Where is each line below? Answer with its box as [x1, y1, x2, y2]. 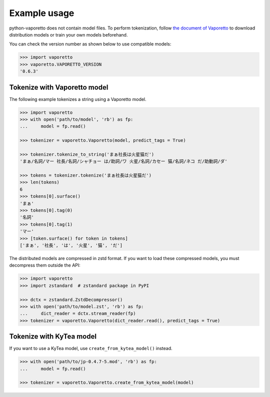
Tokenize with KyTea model [9, 332, 97, 341]
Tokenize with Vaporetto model [9, 83, 108, 91]
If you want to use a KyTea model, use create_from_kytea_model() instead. [9, 345, 172, 351]
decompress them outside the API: [9, 262, 81, 268]
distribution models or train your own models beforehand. [9, 31, 128, 37]
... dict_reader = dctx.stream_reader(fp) [19, 310, 136, 316]
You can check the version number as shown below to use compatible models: [9, 41, 171, 47]
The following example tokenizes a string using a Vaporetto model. [9, 96, 147, 102]
